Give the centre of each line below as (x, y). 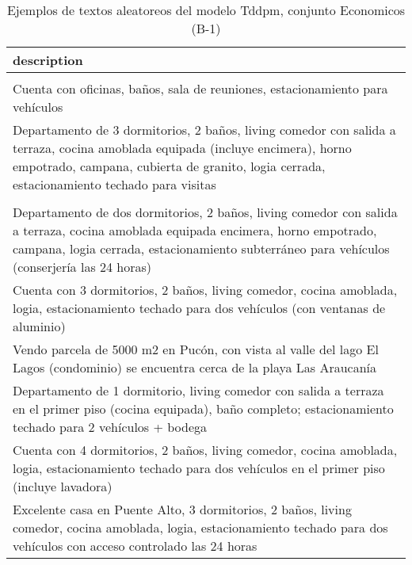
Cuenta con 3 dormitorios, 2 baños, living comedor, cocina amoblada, (205, 290)
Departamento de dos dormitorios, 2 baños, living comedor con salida (205, 212)
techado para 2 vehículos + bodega (110, 427)
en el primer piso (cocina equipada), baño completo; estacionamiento (203, 408)
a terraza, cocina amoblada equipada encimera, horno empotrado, (195, 230)
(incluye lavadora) (63, 486)
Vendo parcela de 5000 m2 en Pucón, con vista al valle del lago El (196, 349)
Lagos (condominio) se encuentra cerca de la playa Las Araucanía (195, 367)
